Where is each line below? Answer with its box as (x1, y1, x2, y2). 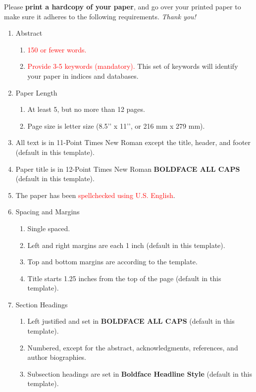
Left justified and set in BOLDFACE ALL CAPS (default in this (27, 316, 235, 326)
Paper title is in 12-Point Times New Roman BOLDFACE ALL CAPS (15, 163, 240, 174)
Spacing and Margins (15, 206, 80, 217)
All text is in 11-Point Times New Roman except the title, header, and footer (15, 137, 251, 147)
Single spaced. (27, 223, 70, 233)
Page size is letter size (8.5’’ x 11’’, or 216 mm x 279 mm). (27, 120, 205, 131)
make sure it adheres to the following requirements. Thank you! (4, 11, 196, 21)
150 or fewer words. (27, 44, 87, 54)
